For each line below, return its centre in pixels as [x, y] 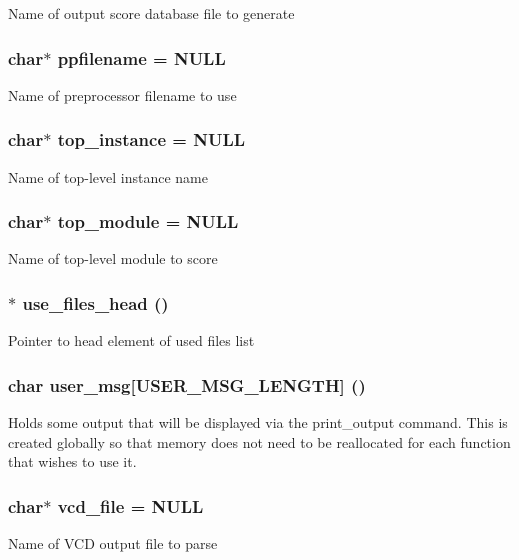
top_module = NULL [148, 221]
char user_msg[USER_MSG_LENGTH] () [187, 384]
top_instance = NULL [151, 139]
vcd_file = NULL [130, 505]
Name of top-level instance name [108, 176]
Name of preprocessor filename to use [122, 94]
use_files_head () [95, 302]
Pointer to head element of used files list [131, 340]
